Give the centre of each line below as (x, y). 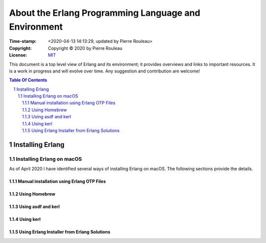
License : (18, 55)
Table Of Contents (28, 80)
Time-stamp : (23, 41)
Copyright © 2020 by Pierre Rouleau (85, 48)
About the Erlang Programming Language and (105, 13)
